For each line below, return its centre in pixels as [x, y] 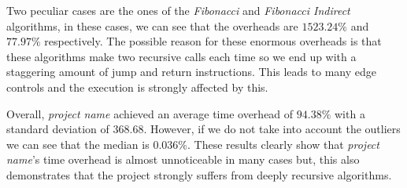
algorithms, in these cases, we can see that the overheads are [152, 25]
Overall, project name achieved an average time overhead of [150, 113]
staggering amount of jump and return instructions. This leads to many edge [191, 72]
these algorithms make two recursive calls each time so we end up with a [181, 56]
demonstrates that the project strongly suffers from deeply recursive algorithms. [199, 174]
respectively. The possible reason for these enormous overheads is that [213, 41]
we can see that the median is [78, 144]
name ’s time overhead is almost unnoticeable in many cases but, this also [183, 159]
